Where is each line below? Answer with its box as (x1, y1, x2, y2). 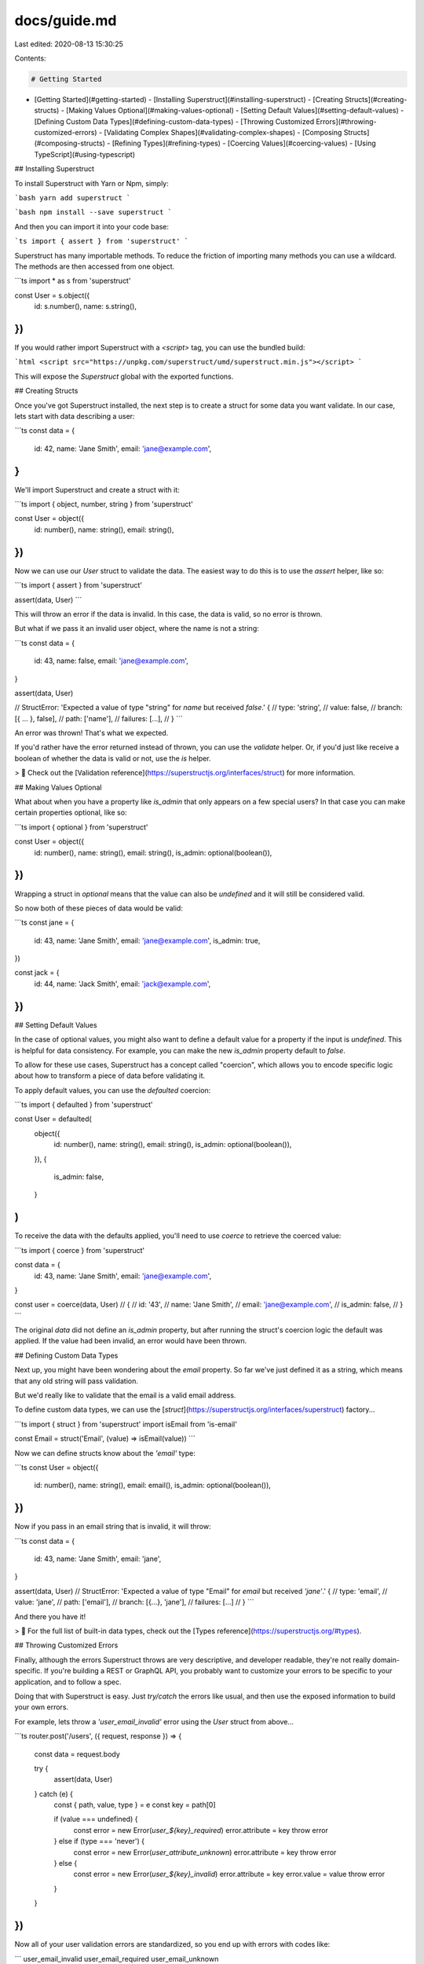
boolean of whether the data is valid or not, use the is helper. (14, 753, 211, 763)
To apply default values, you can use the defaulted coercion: (14, 1085, 211, 1095)
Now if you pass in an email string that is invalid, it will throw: (14, 1522, 211, 1531)
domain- (371, 1654, 400, 1665)
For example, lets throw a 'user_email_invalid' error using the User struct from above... (14, 1717, 294, 1726)
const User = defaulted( (14, 1114, 92, 1123)
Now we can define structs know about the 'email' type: (14, 1448, 196, 1457)
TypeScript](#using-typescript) (34, 149, 136, 159)
